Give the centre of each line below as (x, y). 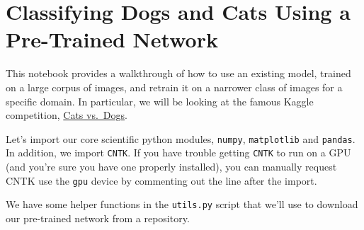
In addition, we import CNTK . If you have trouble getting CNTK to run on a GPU (178, 153)
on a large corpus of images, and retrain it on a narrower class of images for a (174, 87)
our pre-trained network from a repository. (98, 218)
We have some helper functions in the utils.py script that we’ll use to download (182, 204)
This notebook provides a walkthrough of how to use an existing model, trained (178, 73)
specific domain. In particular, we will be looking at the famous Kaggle (160, 101)
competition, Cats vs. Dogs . (67, 115)
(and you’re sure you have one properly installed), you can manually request (171, 166)
